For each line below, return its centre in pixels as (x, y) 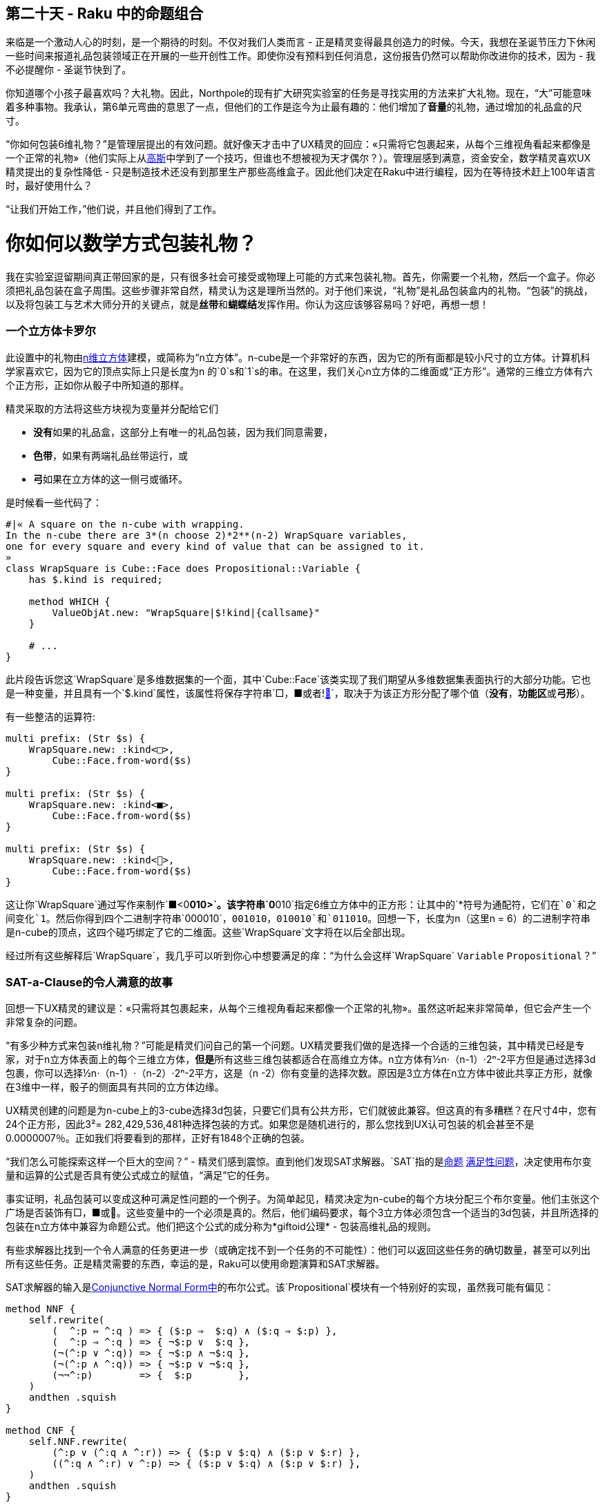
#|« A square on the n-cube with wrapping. (125, 524)
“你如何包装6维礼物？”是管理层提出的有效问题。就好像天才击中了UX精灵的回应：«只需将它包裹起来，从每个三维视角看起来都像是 (298, 144)
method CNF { (41, 1431)
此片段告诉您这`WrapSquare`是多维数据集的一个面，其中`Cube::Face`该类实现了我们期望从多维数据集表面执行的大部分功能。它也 (298, 679)
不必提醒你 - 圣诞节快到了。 (69, 70)
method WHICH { (69, 601)
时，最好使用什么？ (49, 186)
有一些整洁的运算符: (51, 716)
